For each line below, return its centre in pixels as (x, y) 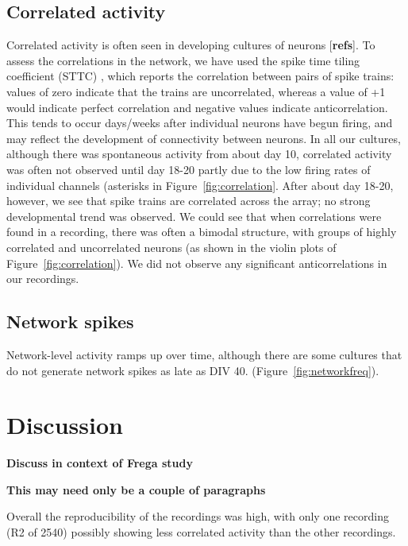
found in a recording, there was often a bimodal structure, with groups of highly (202, 232)
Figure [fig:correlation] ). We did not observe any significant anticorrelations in (197, 263)
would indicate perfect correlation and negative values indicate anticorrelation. (197, 107)
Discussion (65, 425)
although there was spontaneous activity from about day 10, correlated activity (199, 154)
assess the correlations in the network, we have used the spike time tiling (183, 60)
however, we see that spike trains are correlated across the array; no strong (189, 201)
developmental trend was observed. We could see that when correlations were (194, 216)
